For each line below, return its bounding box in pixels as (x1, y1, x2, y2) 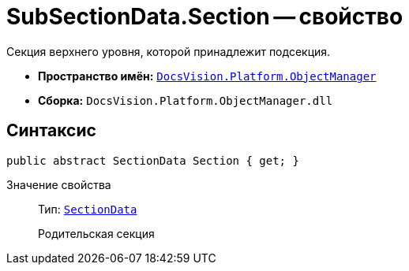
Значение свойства (6, 177, 111, 191)
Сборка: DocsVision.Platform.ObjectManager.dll (38, 93, 333, 107)
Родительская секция (38, 226, 155, 240)
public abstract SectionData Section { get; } (6, 154, 299, 167)
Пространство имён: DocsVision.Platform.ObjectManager (38, 69, 377, 83)
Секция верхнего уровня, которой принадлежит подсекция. (6, 44, 331, 58)
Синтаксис (6, 121, 96, 141)
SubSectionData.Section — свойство (6, 3, 403, 30)
